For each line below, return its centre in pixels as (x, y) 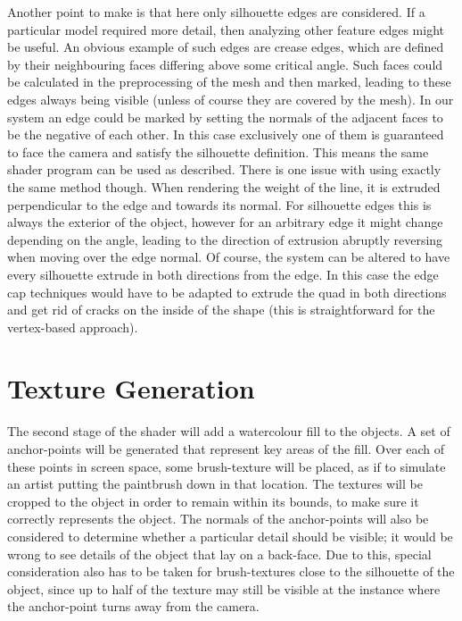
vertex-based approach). (73, 327)
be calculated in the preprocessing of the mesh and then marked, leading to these (229, 82)
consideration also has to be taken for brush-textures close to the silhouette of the (231, 571)
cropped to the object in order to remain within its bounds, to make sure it (213, 501)
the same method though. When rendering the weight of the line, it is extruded (224, 186)
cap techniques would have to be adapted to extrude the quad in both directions (227, 292)
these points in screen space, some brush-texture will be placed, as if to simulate (227, 466)
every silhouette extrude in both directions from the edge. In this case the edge (223, 274)
